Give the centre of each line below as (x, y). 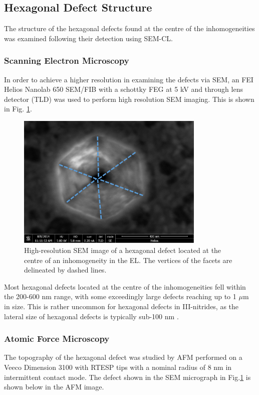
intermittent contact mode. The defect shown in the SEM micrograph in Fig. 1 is (127, 377)
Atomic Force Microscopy (57, 339)
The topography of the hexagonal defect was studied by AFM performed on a (123, 357)
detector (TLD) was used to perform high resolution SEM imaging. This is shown (129, 99)
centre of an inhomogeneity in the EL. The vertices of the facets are (128, 260)
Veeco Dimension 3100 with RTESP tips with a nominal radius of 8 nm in (118, 367)
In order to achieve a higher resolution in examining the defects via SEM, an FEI (129, 79)
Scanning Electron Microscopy (67, 60)
